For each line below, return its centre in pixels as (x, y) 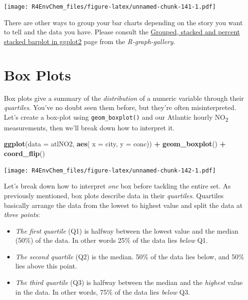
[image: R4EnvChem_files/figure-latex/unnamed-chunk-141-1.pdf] (110, 7)
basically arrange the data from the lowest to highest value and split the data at (123, 205)
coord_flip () (25, 153)
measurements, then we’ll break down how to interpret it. (89, 127)
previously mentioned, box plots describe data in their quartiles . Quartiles (114, 195)
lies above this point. (46, 266)
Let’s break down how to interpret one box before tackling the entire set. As (117, 186)
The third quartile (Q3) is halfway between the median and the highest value (129, 282)
